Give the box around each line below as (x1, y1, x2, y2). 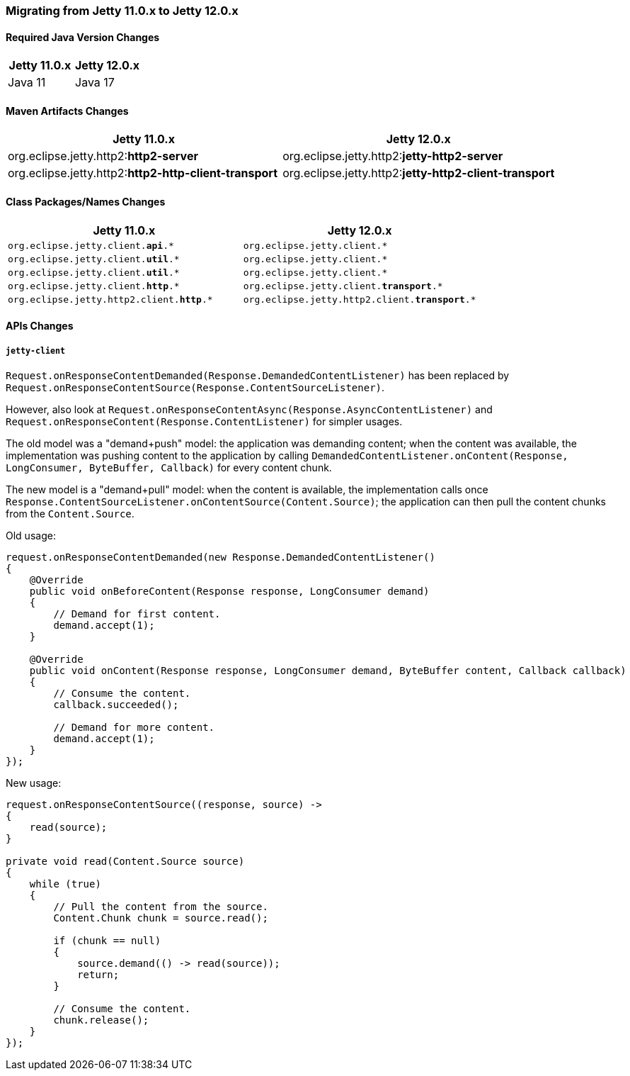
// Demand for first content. (53, 608, 221, 620)
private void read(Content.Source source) (6, 856, 245, 868)
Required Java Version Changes (6, 30, 160, 43)
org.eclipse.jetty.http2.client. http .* (8, 293, 213, 305)
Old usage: (6, 529, 56, 542)
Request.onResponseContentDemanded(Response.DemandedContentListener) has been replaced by (6, 369, 510, 382)
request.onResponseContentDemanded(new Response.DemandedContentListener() (6, 551, 435, 564)
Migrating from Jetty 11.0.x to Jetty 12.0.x (6, 4, 239, 18)
